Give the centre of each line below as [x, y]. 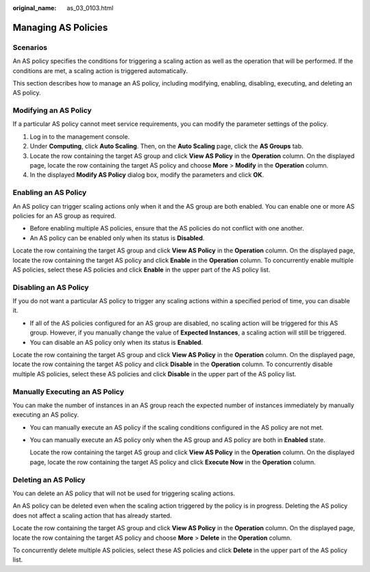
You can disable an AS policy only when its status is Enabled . [116, 342]
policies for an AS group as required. [64, 216]
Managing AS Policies [60, 27]
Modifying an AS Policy [52, 111]
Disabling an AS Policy [51, 287]
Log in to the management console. [80, 136]
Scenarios [30, 47]
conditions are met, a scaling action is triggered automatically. [100, 70]
